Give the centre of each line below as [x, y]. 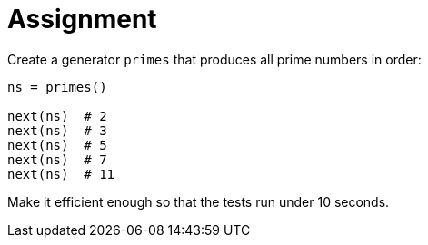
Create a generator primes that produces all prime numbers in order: [214, 59]
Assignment [82, 19]
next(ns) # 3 [57, 130]
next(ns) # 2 [57, 116]
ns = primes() [57, 87]
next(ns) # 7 [57, 159]
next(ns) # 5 [57, 145]
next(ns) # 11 [61, 174]
